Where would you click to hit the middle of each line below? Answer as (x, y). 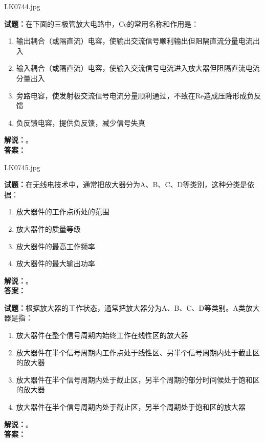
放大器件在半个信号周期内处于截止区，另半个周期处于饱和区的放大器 (131, 407)
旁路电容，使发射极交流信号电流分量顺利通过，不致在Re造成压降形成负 (135, 95)
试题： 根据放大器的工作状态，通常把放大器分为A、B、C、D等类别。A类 (125, 307)
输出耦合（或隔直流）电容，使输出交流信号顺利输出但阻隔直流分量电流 (134, 41)
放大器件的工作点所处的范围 (63, 212)
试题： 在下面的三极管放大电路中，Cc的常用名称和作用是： (102, 23)
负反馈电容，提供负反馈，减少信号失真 (81, 122)
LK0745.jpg (22, 167)
